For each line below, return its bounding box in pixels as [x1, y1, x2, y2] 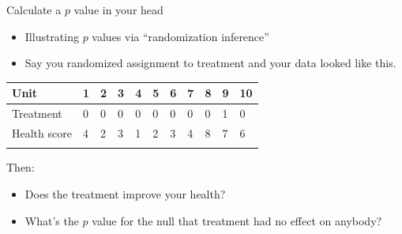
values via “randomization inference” [92, 28, 269, 44]
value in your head [73, 2, 163, 17]
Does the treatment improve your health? [24, 185, 226, 202]
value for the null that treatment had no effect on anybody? [92, 212, 382, 228]
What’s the [24, 212, 79, 228]
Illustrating [24, 28, 79, 44]
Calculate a [6, 2, 62, 17]
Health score [12, 124, 72, 141]
